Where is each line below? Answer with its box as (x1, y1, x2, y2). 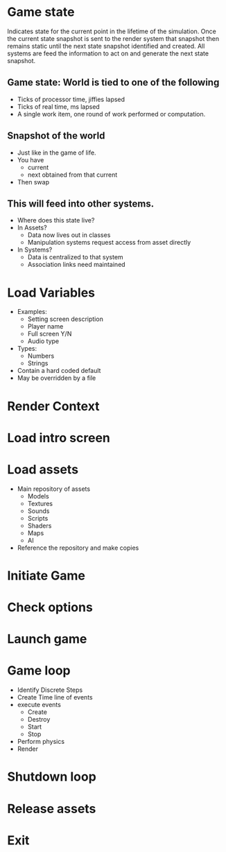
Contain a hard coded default (17, 367, 101, 375)
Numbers (27, 351, 55, 360)
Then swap (17, 177, 50, 186)
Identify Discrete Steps (17, 686, 83, 694)
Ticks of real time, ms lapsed (17, 102, 101, 111)
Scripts (27, 514, 49, 522)
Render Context (7, 398, 100, 414)
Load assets (7, 462, 78, 477)
